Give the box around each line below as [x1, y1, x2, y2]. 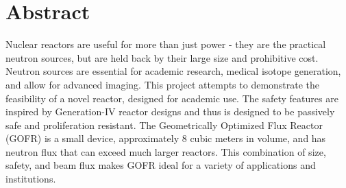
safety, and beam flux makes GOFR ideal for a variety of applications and [5, 158, 316, 172]
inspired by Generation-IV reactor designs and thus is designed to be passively [5, 104, 335, 119]
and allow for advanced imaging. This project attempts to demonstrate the [5, 77, 320, 91]
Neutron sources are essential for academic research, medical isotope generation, [5, 64, 341, 78]
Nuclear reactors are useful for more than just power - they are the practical [5, 37, 326, 51]
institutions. [5, 172, 56, 186]
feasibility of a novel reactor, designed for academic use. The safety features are [5, 91, 338, 105]
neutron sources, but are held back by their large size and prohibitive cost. [5, 50, 319, 64]
